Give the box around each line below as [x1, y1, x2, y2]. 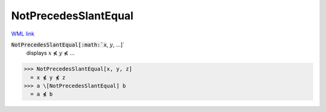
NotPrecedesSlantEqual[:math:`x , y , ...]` [11, 41, 125, 48]
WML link [11, 30, 35, 37]
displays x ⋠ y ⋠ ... [26, 49, 75, 57]
